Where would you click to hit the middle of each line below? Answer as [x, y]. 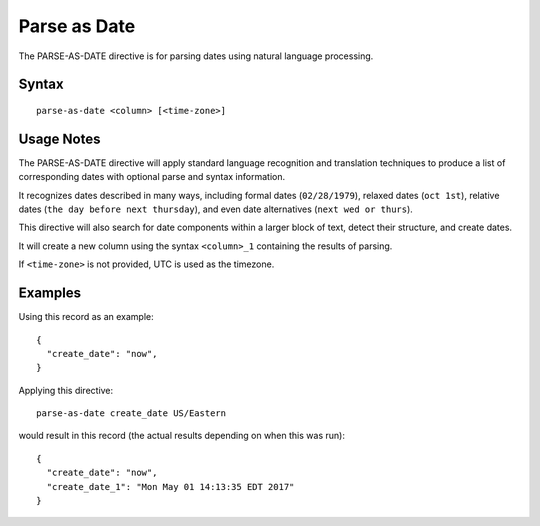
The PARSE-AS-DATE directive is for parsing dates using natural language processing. [196, 56]
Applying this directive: [66, 390]
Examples [50, 293]
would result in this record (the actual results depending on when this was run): [181, 436]
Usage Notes [59, 138]
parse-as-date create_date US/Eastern [131, 413]
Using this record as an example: [86, 317]
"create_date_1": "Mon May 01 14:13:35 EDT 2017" [170, 486]
